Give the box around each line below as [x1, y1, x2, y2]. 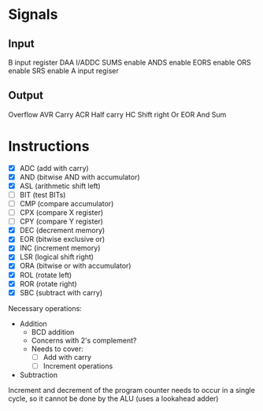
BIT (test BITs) [19, 190, 66, 199]
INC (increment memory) [19, 243, 101, 253]
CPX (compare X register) [19, 208, 104, 217]
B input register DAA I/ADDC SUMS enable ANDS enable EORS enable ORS [8, 57, 252, 67]
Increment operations [43, 361, 113, 371]
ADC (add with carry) [19, 163, 89, 172]
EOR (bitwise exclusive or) [19, 235, 106, 244]
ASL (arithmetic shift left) [19, 181, 101, 191]
